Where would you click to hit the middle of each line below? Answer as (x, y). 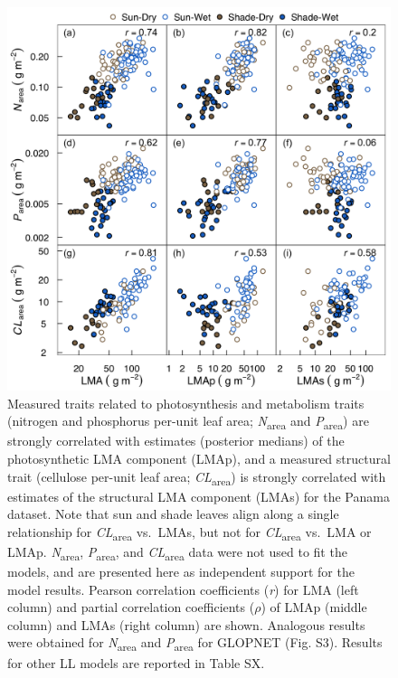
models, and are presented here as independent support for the (181, 572)
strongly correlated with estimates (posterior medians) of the (176, 441)
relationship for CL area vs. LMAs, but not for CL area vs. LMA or (190, 532)
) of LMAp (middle (314, 607)
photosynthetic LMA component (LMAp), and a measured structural (199, 458)
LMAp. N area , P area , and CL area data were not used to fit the (177, 552)
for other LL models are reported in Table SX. (136, 662)
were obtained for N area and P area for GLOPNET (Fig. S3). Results (195, 644)
